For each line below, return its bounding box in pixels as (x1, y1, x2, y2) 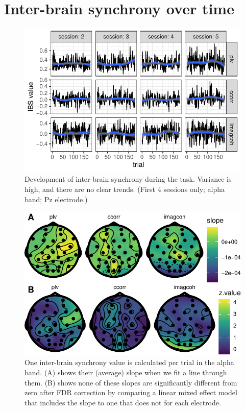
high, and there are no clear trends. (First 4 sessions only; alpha (24, 183, 225, 194)
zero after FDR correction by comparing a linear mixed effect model (24, 387, 237, 398)
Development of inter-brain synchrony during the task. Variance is (24, 174, 232, 184)
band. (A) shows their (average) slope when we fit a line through (24, 367, 227, 377)
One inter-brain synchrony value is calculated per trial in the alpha (24, 357, 234, 368)
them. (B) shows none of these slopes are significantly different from (24, 377, 237, 388)
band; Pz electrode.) (24, 194, 88, 204)
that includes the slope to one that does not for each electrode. (24, 397, 221, 407)
